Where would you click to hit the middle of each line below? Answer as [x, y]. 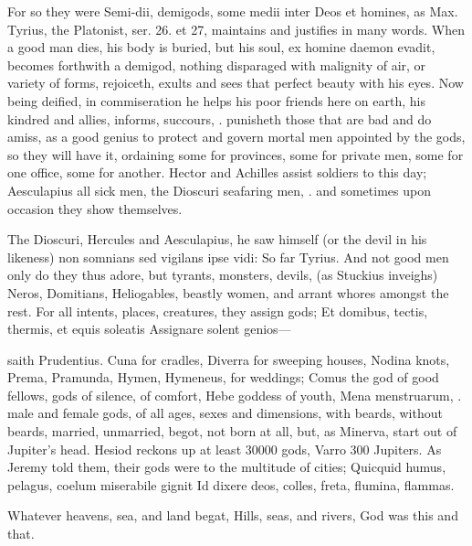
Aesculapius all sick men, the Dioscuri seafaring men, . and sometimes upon [219, 190]
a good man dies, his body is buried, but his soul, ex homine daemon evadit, [221, 47]
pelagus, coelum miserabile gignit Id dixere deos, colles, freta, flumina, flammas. [231, 484]
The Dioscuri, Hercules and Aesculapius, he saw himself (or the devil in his [217, 239]
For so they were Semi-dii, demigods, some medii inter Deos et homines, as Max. [233, 11]
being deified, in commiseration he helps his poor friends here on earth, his [216, 100]
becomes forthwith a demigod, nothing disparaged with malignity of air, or [217, 64]
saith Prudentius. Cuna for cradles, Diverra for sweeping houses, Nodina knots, [229, 359]
